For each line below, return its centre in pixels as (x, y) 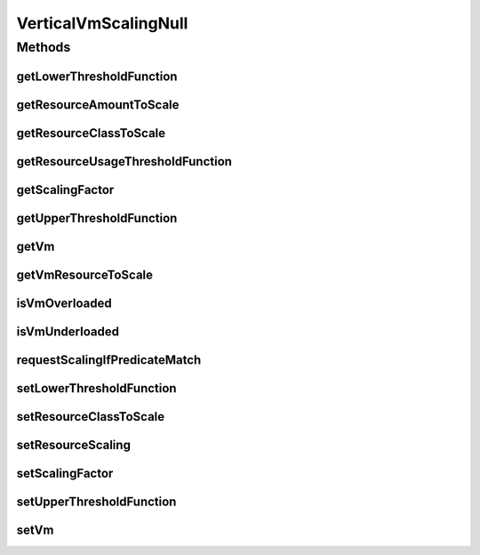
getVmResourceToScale (85, 274)
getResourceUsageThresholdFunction (124, 161)
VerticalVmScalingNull (102, 23)
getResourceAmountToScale (98, 105)
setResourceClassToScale (91, 417)
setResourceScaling (73, 445)
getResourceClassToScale (91, 133)
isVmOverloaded (64, 303)
